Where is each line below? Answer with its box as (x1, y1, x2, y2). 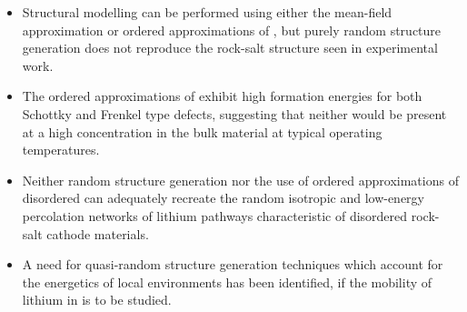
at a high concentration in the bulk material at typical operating (22, 122, 383, 141)
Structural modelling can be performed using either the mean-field (22, 3, 392, 21)
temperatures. (22, 140, 100, 159)
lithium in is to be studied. (22, 290, 172, 309)
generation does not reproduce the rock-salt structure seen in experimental (22, 38, 438, 57)
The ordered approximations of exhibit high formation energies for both (22, 86, 422, 106)
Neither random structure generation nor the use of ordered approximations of (22, 170, 459, 189)
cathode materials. (46, 224, 149, 243)
